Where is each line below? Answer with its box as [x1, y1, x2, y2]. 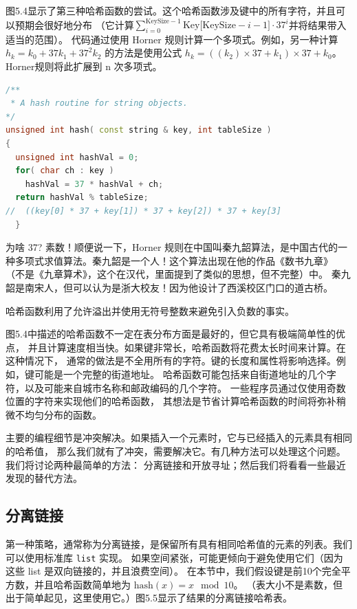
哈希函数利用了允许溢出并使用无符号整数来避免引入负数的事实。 [6, 303, 294, 318]
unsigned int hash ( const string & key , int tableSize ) [6, 125, 272, 135]
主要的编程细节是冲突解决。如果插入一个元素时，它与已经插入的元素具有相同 [6, 430, 352, 445]
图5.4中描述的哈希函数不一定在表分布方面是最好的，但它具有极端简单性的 [6, 326, 336, 341]
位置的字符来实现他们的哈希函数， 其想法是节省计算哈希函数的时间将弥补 [6, 394, 336, 408]
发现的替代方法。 [6, 471, 83, 485]
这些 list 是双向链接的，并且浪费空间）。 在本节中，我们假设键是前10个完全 [6, 564, 341, 578]
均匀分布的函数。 [24, 407, 102, 421]
